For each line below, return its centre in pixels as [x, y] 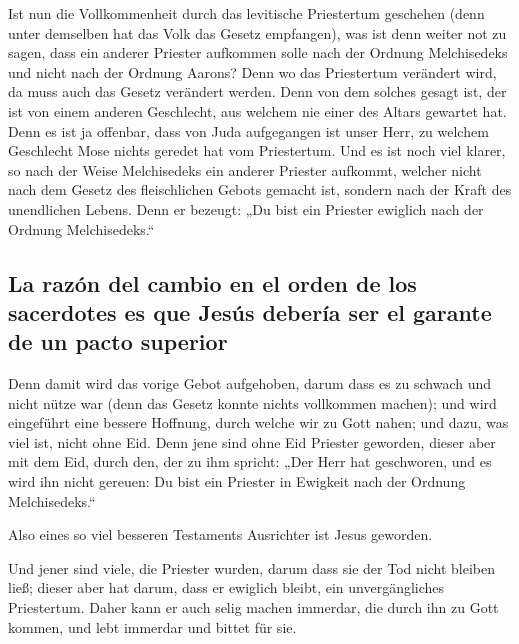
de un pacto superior [118, 341]
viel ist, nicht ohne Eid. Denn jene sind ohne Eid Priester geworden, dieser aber [252, 441]
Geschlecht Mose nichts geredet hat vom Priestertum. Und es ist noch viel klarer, [257, 150]
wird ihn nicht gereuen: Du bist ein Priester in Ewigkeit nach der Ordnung [237, 481]
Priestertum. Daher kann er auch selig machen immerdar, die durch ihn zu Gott [253, 607]
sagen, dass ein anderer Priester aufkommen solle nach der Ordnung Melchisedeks [258, 52]
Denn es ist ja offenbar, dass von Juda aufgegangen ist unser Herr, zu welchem [248, 130]
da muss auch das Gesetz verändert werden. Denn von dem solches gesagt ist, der [257, 91]
